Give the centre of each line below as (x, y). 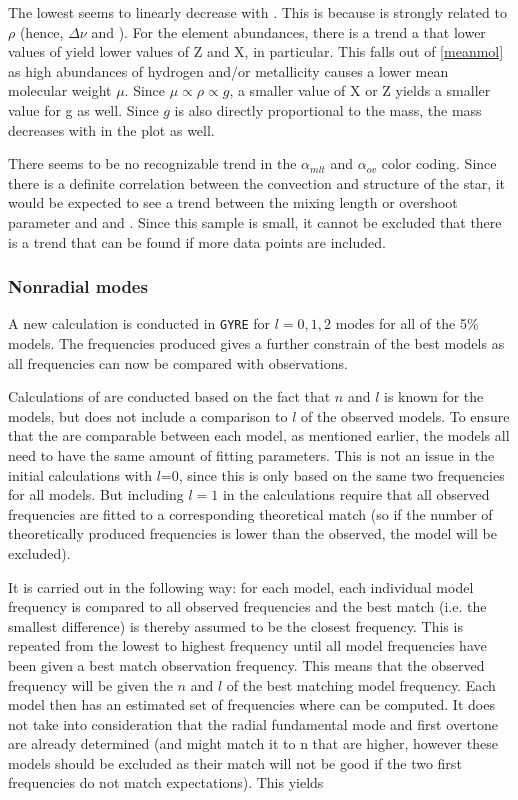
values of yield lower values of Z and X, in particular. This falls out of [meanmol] (256, 51)
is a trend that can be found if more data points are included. (197, 241)
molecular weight (60, 90)
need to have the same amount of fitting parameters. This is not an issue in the (251, 454)
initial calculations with (80, 474)
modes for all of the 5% (407, 323)
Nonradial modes (78, 286)
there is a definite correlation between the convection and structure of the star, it (257, 182)
